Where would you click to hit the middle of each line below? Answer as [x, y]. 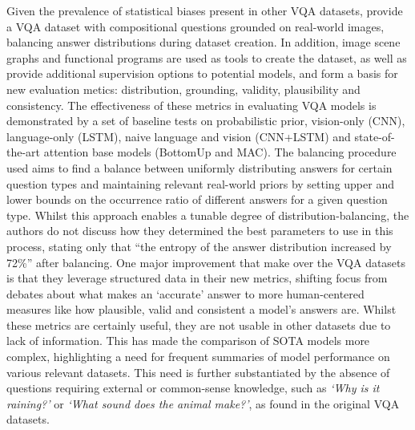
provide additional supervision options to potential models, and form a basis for [202, 73]
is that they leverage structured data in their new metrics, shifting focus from [197, 278]
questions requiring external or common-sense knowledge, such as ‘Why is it [193, 388]
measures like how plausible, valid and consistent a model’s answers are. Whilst [201, 309]
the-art [24, 152]
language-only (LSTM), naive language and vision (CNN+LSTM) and [179, 136]
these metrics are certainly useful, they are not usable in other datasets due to [199, 325]
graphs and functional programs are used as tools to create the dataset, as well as [207, 57]
